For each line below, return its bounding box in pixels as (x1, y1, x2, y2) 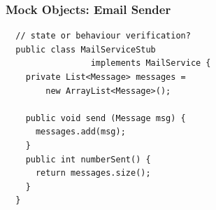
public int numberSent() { (25, 154, 151, 164)
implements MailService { (90, 58, 211, 69)
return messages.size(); (35, 168, 151, 178)
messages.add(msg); (35, 127, 126, 137)
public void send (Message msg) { (25, 113, 186, 123)
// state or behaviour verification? (15, 31, 191, 41)
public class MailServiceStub (15, 44, 156, 55)
